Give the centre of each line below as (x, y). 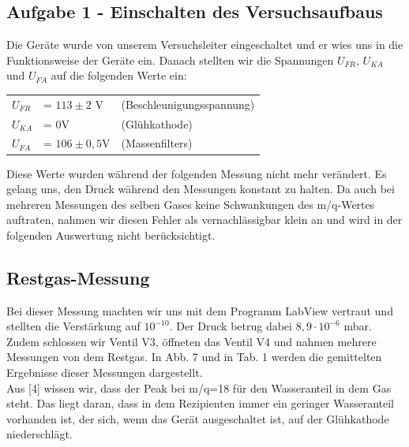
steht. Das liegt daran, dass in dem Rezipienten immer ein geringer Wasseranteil (201, 403)
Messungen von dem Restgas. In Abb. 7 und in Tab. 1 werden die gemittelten (194, 357)
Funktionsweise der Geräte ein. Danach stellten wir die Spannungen (170, 60)
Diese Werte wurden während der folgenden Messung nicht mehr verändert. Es (197, 173)
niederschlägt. (39, 434)
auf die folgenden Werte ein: (119, 75)
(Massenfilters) (157, 143)
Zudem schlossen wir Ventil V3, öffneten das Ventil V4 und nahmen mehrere (191, 341)
